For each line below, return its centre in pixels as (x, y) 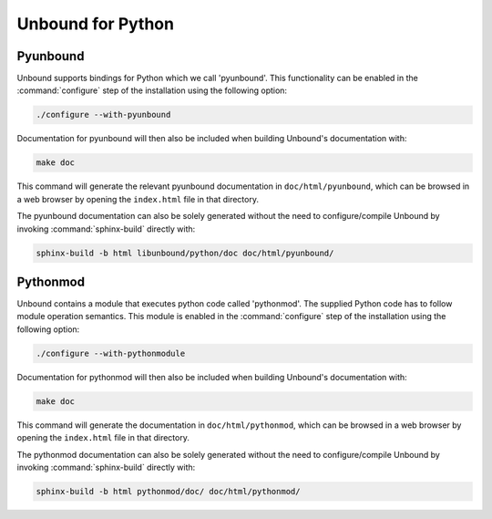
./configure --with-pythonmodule (111, 353)
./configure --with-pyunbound (103, 115)
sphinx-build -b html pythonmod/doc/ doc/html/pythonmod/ (168, 491)
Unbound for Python (96, 24)
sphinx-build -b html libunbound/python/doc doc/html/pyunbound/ (185, 253)
